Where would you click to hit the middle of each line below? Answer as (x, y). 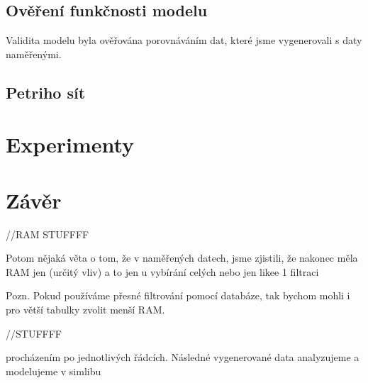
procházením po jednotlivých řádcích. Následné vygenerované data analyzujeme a (183, 357)
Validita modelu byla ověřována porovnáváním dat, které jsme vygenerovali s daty (184, 40)
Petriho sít (46, 92)
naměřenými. (34, 54)
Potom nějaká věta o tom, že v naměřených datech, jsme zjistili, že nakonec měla (182, 258)
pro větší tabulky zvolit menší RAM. (85, 310)
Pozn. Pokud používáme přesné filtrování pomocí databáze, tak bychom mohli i (178, 295)
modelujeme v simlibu (54, 371)
